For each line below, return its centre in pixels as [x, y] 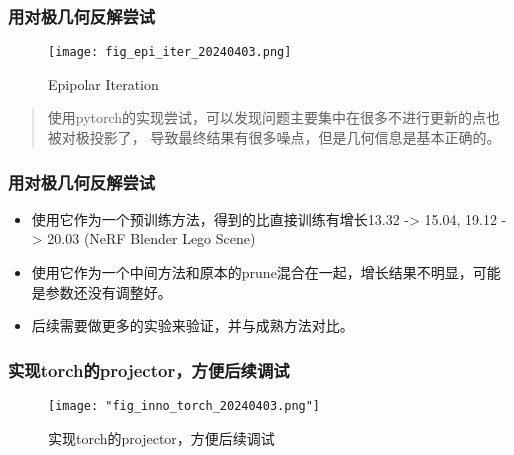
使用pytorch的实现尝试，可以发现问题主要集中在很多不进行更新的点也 [274, 117]
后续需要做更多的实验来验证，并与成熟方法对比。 [192, 325]
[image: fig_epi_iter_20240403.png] [170, 52]
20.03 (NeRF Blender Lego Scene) [151, 238]
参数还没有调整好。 [108, 291]
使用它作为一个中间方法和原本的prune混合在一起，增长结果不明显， [252, 272]
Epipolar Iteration [103, 83]
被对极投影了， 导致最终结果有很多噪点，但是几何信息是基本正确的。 [274, 137]
